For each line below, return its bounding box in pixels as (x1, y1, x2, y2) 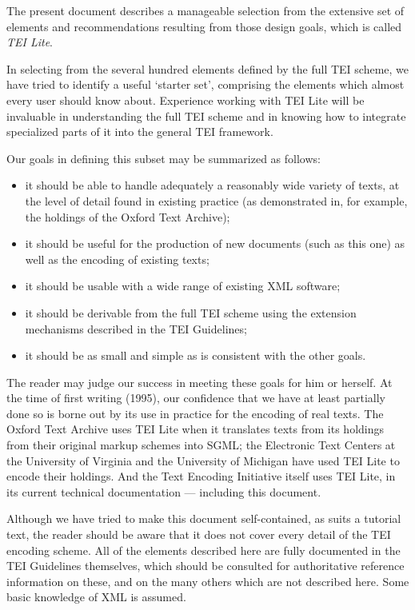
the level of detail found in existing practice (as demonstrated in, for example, (25, 192, 408, 209)
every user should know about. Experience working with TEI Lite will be (6, 91, 365, 108)
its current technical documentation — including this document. (6, 483, 321, 500)
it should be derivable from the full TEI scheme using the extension (25, 304, 357, 321)
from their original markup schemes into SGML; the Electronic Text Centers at (6, 437, 396, 453)
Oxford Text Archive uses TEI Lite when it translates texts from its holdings (6, 421, 385, 437)
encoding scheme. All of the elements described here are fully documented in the (6, 541, 401, 558)
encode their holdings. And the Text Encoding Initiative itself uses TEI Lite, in (6, 468, 396, 484)
